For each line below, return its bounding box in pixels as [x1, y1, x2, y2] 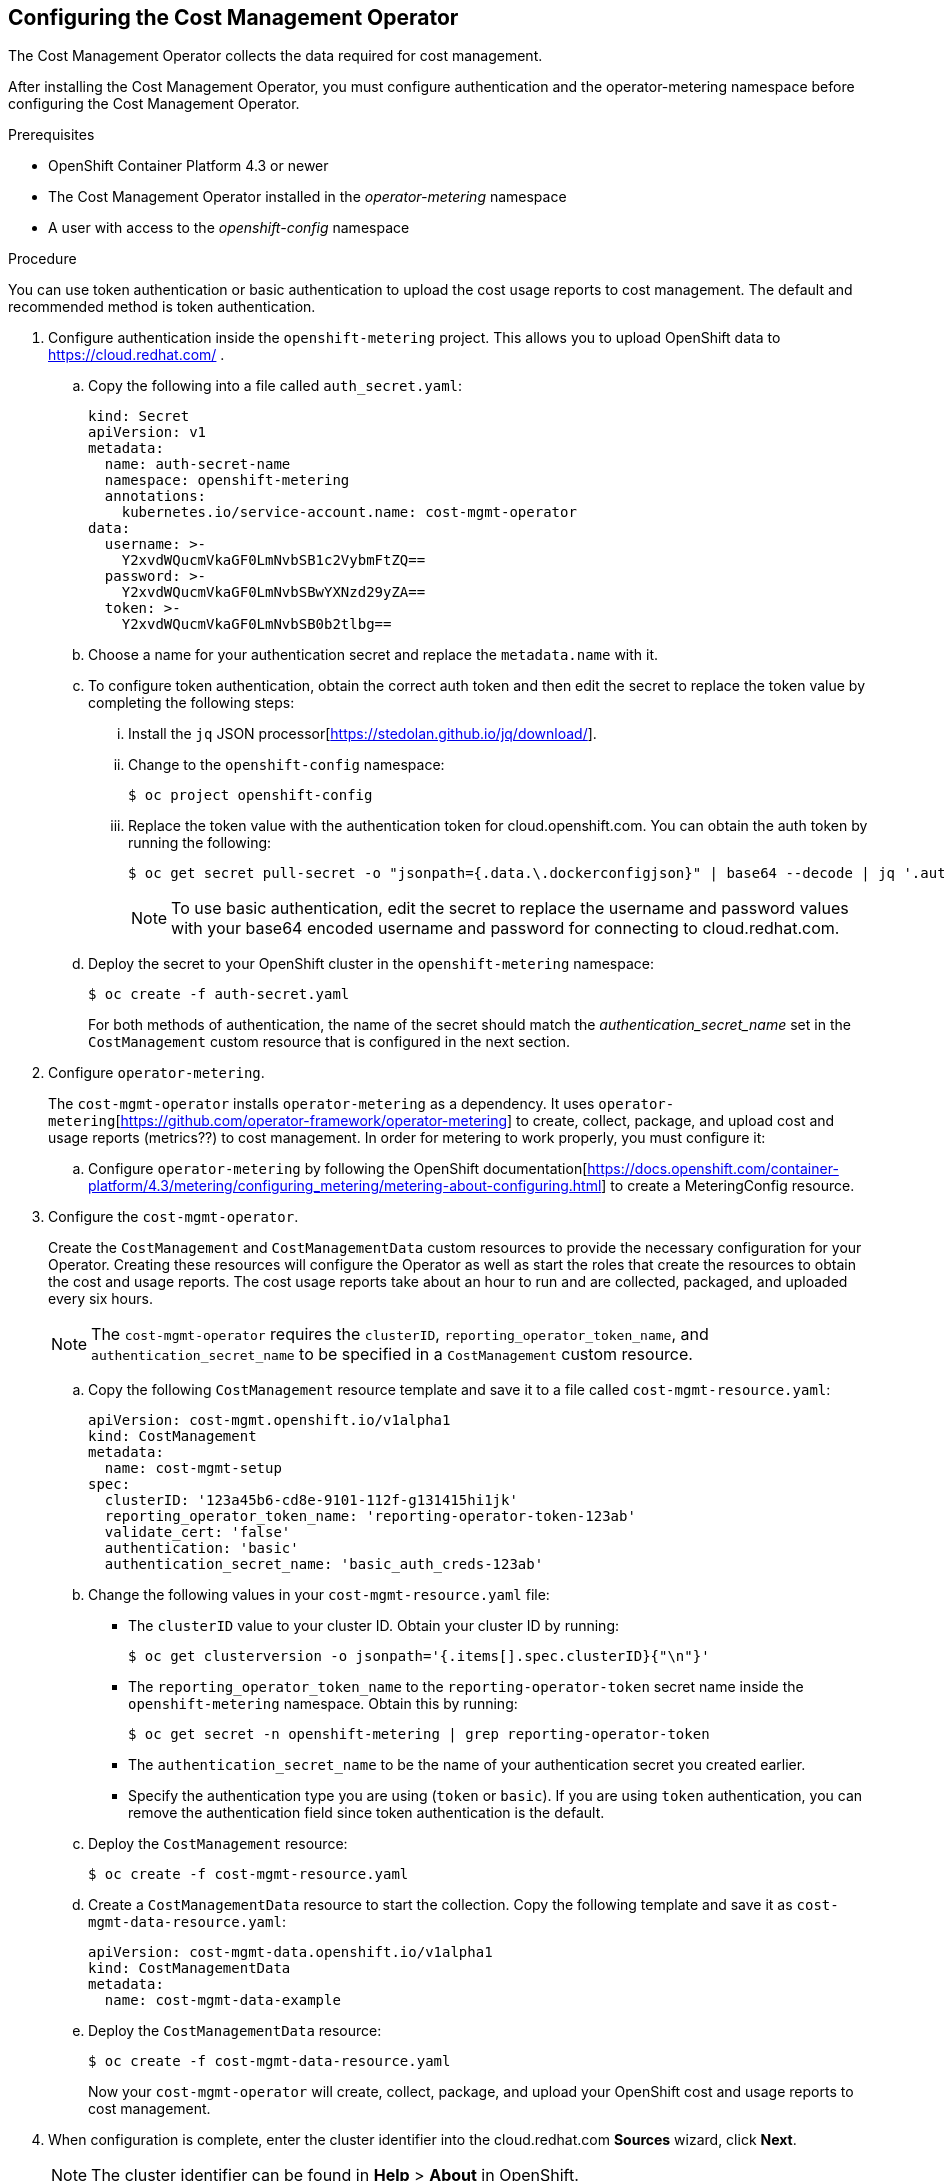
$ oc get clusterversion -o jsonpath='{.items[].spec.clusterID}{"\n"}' [128, 1648, 710, 1665]
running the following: [128, 834, 272, 852]
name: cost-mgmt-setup [104, 1460, 282, 1477]
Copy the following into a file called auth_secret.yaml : [88, 377, 463, 395]
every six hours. [48, 1290, 153, 1308]
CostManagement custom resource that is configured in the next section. [88, 1033, 571, 1051]
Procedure [8, 250, 77, 268]
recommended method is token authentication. [8, 298, 316, 316]
